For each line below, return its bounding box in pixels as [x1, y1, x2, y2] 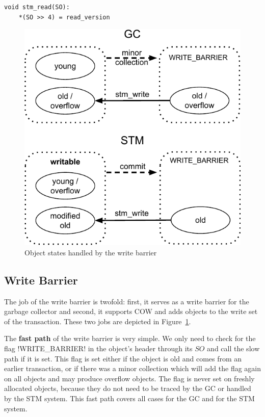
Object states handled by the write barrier [24, 247, 157, 257]
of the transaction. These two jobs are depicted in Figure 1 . [4, 316, 191, 326]
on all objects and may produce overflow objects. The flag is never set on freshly [4, 373, 255, 383]
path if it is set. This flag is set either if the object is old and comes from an [4, 353, 242, 363]
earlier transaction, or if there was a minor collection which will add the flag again [4, 363, 261, 374]
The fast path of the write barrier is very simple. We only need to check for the [4, 333, 256, 344]
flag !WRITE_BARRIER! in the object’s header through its [4, 343, 193, 353]
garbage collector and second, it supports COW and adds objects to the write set [4, 306, 258, 317]
